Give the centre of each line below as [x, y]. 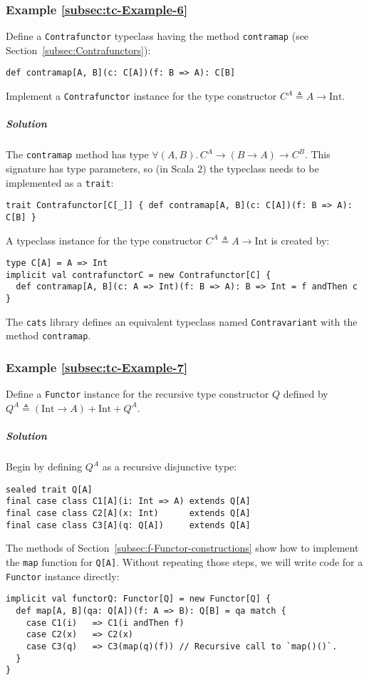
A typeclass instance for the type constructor [104, 240]
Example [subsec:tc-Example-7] [97, 367]
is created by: [300, 240]
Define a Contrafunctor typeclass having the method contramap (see [157, 36]
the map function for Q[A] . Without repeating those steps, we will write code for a [184, 561]
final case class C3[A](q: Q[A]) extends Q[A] [128, 525]
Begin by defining [44, 467]
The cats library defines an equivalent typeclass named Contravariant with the [182, 321]
